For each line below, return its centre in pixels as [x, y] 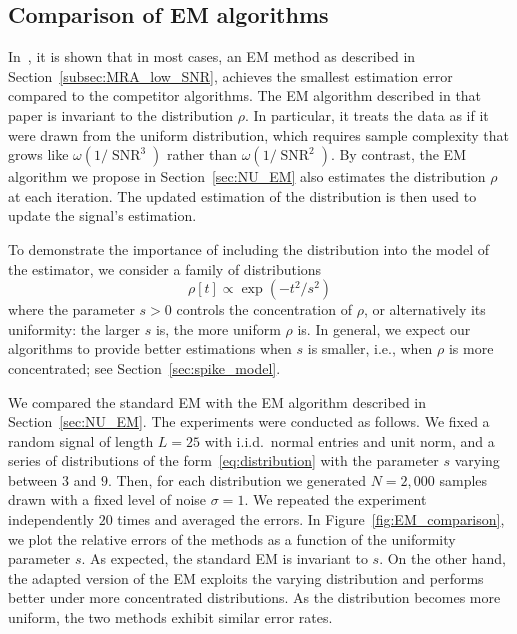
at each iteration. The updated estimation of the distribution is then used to [242, 195]
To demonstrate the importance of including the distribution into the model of [248, 248]
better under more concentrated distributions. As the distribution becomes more [254, 597]
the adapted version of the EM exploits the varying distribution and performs [246, 577]
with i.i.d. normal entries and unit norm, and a [349, 440]
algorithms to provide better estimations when [150, 348]
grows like [38, 154]
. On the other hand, [442, 558]
